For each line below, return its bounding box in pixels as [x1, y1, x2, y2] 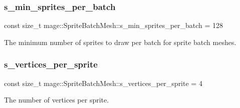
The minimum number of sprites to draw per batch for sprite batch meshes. [4, 36, 236, 47]
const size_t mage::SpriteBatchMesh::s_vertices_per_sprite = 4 [4, 77, 202, 88]
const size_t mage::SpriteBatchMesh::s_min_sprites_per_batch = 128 [4, 20, 223, 30]
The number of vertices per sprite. [4, 94, 109, 105]
